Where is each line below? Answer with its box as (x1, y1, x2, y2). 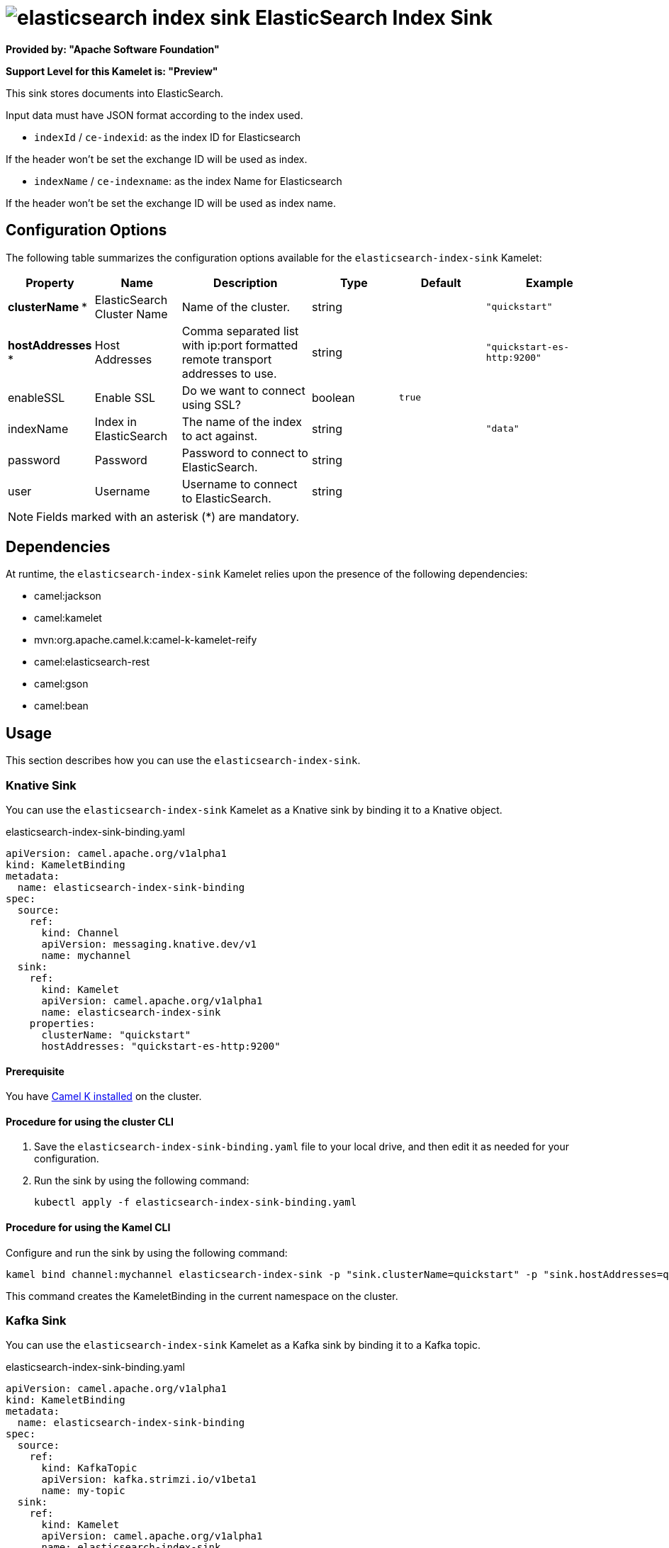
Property (26, 275, 74, 290)
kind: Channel (41, 927, 120, 939)
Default (420, 275, 461, 290)
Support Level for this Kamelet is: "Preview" (6, 64, 218, 77)
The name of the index (181, 414, 302, 429)
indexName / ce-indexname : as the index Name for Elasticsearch (34, 174, 342, 187)
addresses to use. (181, 366, 277, 381)
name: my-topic (41, 1485, 125, 1497)
